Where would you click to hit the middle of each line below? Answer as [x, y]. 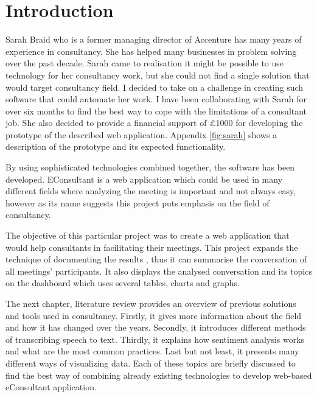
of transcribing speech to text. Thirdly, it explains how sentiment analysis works [155, 339]
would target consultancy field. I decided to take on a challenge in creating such [155, 87]
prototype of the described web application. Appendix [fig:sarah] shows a [141, 134]
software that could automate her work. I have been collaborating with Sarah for [156, 99]
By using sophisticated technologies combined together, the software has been [150, 167]
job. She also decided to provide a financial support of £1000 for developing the [154, 123]
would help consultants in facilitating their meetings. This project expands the [152, 247]
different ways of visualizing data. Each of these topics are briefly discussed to [151, 363]
